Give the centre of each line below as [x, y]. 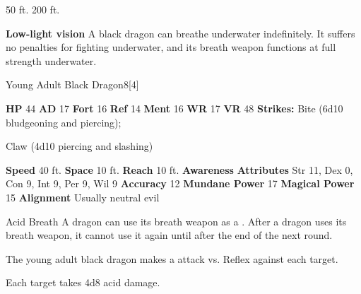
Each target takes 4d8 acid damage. [83, 282]
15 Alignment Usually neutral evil [83, 197]
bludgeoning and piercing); [64, 122]
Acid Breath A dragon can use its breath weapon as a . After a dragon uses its [176, 221]
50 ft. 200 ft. [33, 9]
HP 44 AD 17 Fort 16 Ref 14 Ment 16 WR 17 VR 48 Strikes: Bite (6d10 [174, 108]
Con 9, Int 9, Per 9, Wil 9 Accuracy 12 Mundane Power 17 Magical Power [180, 183]
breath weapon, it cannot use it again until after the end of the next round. [169, 235]
